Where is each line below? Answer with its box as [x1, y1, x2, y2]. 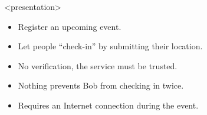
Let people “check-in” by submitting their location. [18, 40, 203, 52]
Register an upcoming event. [18, 20, 121, 32]
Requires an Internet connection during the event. [18, 99, 199, 111]
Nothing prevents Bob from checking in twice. [18, 79, 184, 92]
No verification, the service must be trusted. [18, 59, 178, 72]
